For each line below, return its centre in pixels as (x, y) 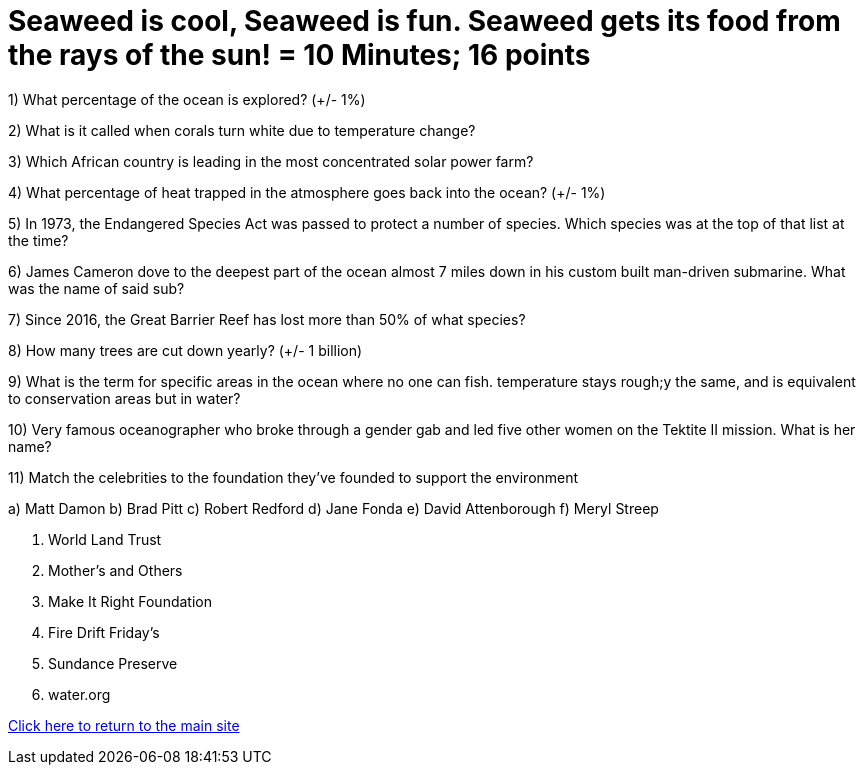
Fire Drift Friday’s (104, 632)
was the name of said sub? (96, 288)
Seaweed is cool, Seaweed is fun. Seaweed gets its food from (424, 21)
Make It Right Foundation (130, 601)
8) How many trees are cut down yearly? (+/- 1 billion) (185, 350)
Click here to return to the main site (124, 725)
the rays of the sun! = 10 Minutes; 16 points (299, 55)
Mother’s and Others (115, 570)
